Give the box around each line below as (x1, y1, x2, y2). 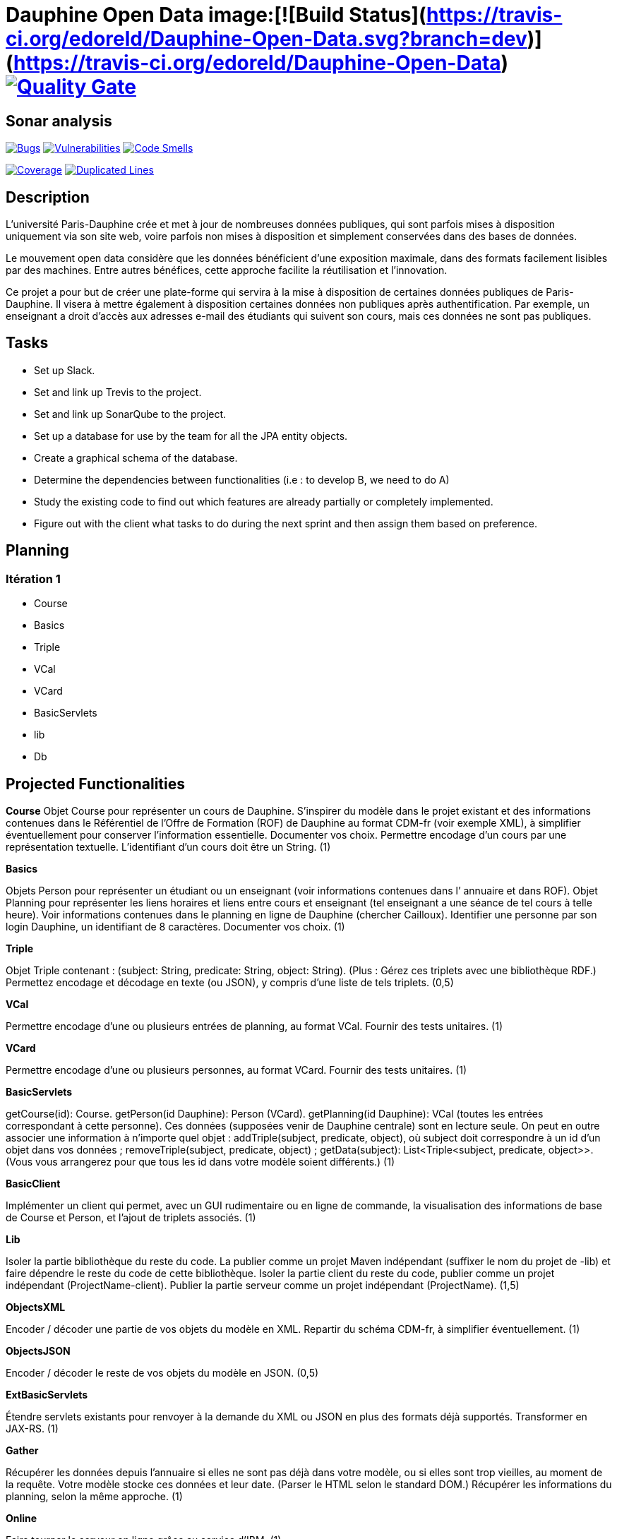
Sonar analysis (6, 112, 112, 130)
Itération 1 (6, 571, 61, 586)
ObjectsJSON (6, 1344, 71, 1357)
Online (6, 1511, 37, 1524)
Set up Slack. (34, 364, 95, 376)
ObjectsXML (6, 1300, 66, 1313)
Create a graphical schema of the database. (34, 451, 238, 464)
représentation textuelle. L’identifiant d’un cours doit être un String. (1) (6, 840, 331, 853)
